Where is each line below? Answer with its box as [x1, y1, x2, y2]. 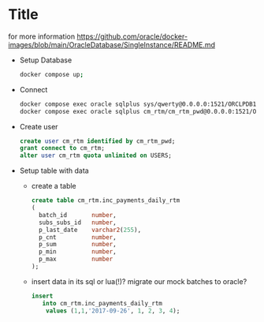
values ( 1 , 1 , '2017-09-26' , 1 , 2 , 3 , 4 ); [46, 306, 180, 315]
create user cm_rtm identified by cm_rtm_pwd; [19, 137, 176, 145]
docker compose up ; [19, 70, 84, 78]
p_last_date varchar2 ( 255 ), [38, 226, 142, 234]
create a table [31, 182, 76, 191]
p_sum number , [38, 241, 117, 249]
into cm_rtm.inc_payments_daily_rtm [42, 299, 163, 307]
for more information [8, 32, 76, 41]
